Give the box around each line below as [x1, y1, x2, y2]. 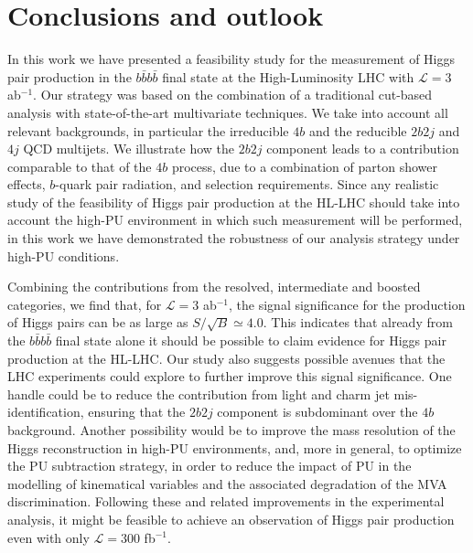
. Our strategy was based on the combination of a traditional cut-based [33, 85, 433, 104]
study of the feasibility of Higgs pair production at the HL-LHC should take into [7, 192, 460, 211]
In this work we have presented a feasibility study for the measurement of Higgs [7, 49, 456, 69]
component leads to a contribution [266, 139, 459, 158]
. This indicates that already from [263, 313, 453, 332]
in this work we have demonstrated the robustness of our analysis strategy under [7, 229, 460, 248]
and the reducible [308, 121, 407, 140]
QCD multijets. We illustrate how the [23, 139, 235, 158]
